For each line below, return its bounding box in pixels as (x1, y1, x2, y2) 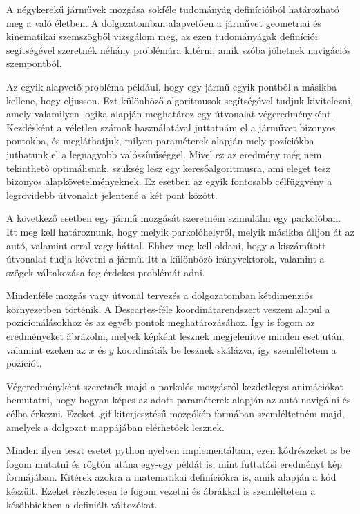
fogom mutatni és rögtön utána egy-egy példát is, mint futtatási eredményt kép (6, 456, 343, 470)
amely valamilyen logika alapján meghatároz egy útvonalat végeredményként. (6, 106, 334, 121)
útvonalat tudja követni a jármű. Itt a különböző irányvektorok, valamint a (6, 251, 325, 266)
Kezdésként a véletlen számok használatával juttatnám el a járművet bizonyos (6, 120, 336, 134)
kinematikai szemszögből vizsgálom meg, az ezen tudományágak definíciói (6, 29, 318, 44)
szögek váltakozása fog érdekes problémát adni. (6, 265, 205, 279)
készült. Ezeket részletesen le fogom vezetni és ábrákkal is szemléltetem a (6, 484, 316, 497)
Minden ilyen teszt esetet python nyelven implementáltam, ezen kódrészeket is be (6, 443, 350, 457)
